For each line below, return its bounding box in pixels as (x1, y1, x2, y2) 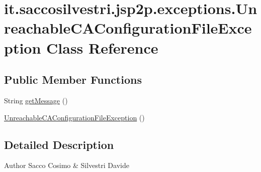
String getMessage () (4, 95, 68, 105)
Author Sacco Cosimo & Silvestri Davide (4, 160, 129, 170)
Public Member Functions (4, 72, 142, 87)
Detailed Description (4, 136, 114, 152)
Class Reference (46, 37, 158, 58)
